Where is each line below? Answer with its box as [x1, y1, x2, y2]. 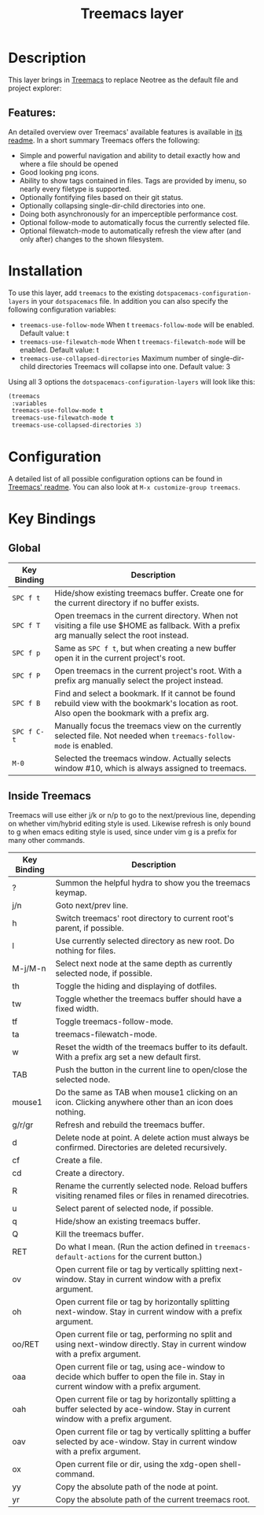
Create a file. [55, 1155, 103, 1166]
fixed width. [55, 1003, 99, 1014]
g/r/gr [12, 1119, 34, 1130]
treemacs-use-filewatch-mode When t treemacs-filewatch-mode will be [19, 336, 246, 346]
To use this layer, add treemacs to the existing [8, 288, 155, 297]
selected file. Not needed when [54, 730, 170, 741]
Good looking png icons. [19, 167, 100, 177]
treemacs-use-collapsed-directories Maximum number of [19, 353, 209, 363]
